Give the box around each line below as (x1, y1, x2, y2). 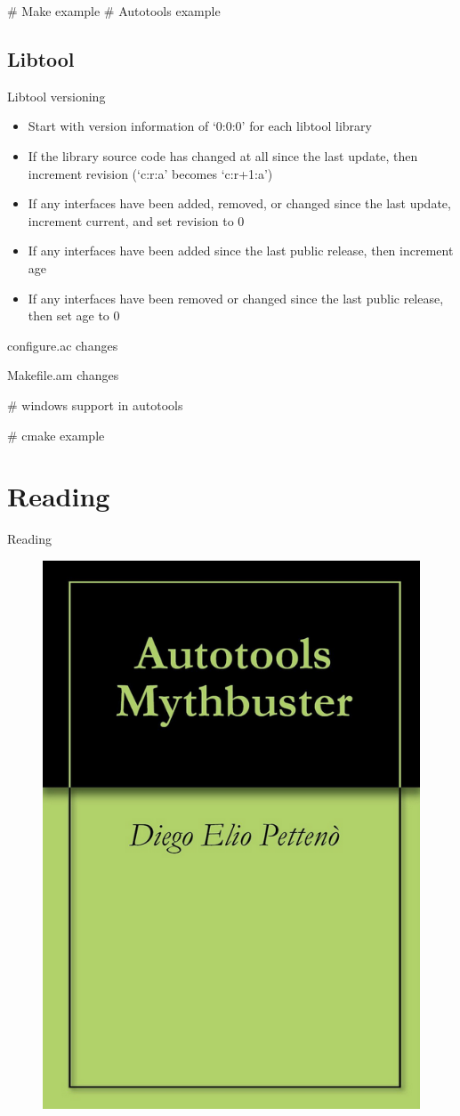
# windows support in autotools (7, 395, 183, 414)
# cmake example (7, 425, 105, 444)
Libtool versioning (7, 86, 106, 105)
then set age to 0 (28, 306, 120, 325)
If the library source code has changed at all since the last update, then (28, 146, 418, 165)
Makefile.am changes (7, 366, 119, 384)
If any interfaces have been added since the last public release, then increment (28, 241, 454, 260)
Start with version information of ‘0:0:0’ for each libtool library (28, 117, 372, 135)
